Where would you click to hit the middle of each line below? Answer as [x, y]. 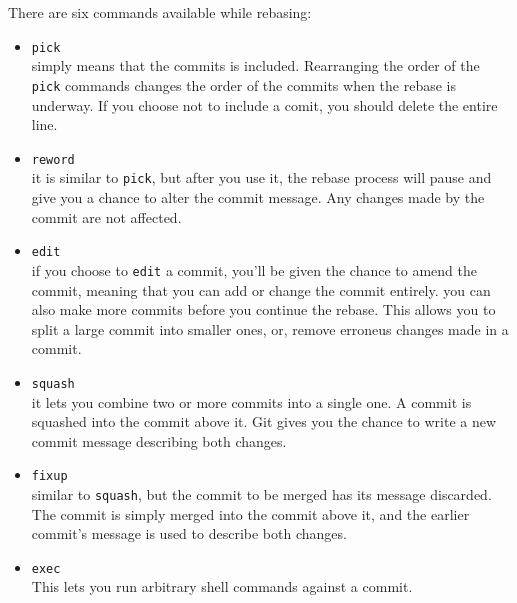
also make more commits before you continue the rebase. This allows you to [263, 309]
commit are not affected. [106, 216]
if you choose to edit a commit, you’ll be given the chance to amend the [254, 269]
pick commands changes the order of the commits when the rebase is [243, 84]
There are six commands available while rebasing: [160, 12]
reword [53, 159]
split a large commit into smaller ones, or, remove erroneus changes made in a [270, 328]
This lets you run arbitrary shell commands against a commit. [222, 586]
